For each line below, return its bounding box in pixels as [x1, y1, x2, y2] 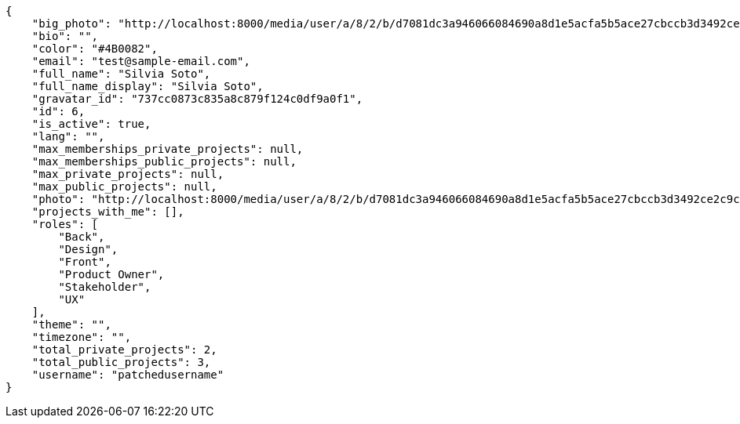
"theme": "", [31, 318, 111, 331]
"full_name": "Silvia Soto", [31, 67, 211, 80]
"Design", [58, 243, 118, 255]
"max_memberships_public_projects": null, [31, 155, 297, 168]
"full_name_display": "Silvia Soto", [31, 80, 264, 92]
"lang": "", [31, 130, 105, 143]
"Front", [58, 255, 111, 268]
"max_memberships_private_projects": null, [31, 143, 304, 155]
